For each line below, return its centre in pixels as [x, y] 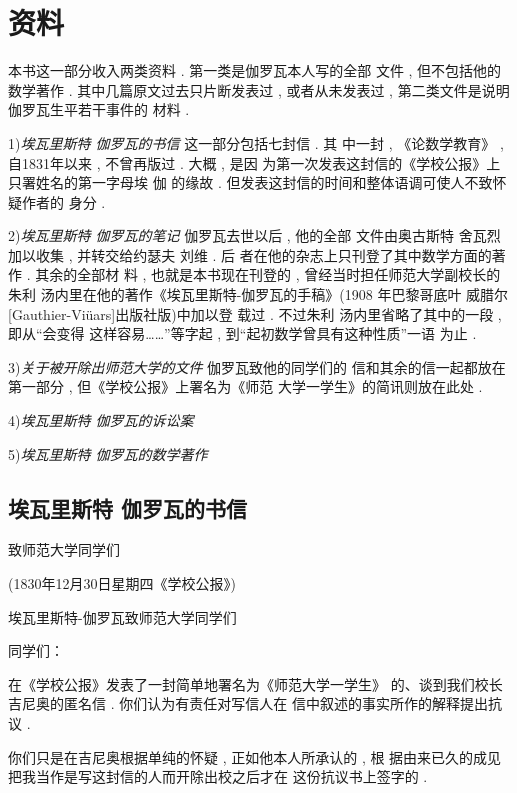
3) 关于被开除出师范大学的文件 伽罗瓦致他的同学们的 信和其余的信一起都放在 [257, 366]
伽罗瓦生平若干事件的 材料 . [99, 109]
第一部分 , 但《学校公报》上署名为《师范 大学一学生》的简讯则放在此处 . [245, 386]
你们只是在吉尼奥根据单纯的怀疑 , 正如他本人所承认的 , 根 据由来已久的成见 [255, 756]
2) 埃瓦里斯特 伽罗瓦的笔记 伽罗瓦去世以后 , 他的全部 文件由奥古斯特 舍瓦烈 [254, 235]
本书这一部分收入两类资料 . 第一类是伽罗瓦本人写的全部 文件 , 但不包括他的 [255, 70]
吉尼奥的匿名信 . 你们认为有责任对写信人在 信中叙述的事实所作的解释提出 [248, 703]
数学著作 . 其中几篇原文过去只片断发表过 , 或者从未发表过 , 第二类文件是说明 [259, 89]
